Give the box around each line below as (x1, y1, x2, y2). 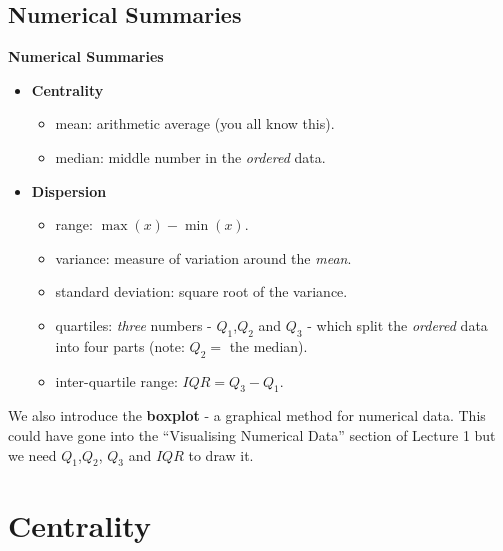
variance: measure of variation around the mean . (55, 247, 352, 268)
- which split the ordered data (307, 314, 488, 335)
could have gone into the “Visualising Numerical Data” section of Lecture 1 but (8, 424, 496, 445)
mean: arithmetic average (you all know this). (55, 113, 335, 134)
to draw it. (188, 444, 254, 465)
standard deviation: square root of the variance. (55, 281, 348, 302)
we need (8, 444, 57, 465)
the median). (229, 335, 308, 356)
